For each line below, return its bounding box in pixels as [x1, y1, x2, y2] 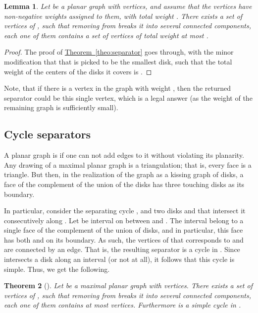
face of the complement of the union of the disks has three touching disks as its [4, 179, 245, 189]
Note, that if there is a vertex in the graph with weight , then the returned [4, 83, 231, 93]
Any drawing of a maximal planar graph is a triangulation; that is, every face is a [4, 159, 252, 170]
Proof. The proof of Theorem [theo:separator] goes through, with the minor [4, 47, 234, 57]
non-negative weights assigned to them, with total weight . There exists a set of [4, 10, 243, 21]
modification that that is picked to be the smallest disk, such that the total [4, 56, 232, 66]
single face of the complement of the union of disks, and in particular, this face [4, 225, 243, 235]
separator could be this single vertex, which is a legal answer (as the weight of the [4, 92, 253, 103]
